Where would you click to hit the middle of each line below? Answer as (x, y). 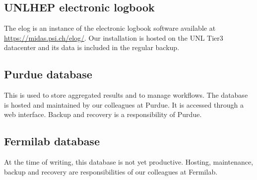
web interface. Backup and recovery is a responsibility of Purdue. (103, 114)
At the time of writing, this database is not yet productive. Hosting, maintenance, (129, 162)
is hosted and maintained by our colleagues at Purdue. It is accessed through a (124, 104)
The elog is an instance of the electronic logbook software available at (110, 28)
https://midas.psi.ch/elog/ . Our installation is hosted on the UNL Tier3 (114, 37)
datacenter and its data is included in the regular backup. (92, 47)
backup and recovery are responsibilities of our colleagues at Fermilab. (111, 171)
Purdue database (48, 74)
